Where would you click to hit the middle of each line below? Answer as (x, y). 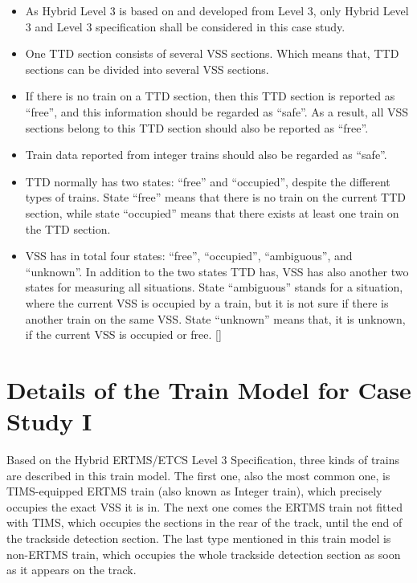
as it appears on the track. (72, 570)
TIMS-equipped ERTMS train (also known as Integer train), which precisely (194, 491)
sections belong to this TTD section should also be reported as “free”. (197, 127)
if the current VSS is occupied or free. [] (123, 334)
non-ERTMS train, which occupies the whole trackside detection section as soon (204, 554)
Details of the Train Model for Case (209, 389)
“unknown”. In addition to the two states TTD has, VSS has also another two (217, 271)
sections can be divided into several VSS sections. (147, 69)
